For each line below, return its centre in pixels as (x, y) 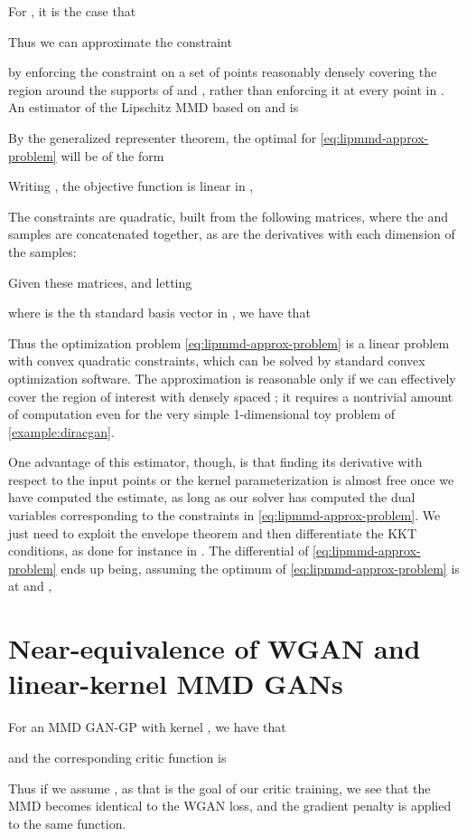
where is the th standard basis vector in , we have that (159, 313)
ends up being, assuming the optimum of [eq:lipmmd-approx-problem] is (260, 568)
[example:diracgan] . (61, 431)
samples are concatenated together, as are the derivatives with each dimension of (232, 234)
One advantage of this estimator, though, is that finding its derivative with (215, 462)
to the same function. (67, 823)
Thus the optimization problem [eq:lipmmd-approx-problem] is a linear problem (229, 342)
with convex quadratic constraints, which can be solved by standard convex (217, 361)
